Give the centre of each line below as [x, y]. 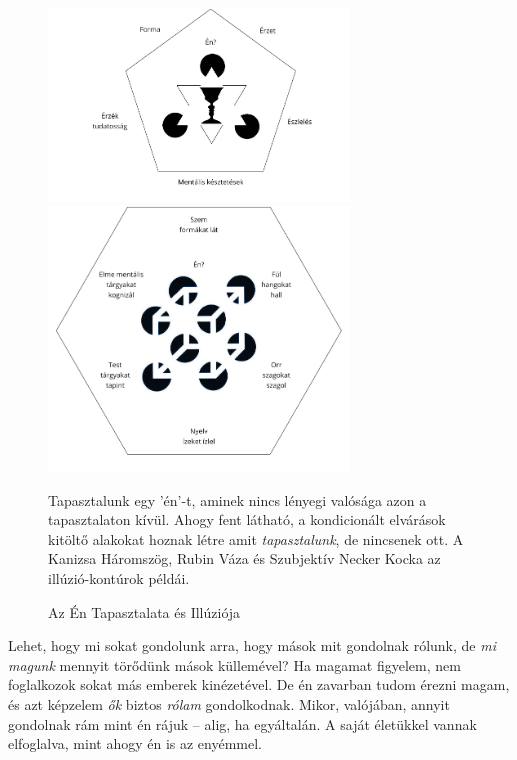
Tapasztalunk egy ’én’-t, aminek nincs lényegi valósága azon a [237, 499]
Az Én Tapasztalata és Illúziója [144, 611]
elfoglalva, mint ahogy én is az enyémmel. [135, 743]
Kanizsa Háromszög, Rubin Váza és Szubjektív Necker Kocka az [244, 558]
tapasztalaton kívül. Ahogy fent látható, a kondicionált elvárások [247, 519]
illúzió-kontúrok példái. [119, 578]
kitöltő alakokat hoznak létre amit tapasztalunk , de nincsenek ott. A [256, 538]
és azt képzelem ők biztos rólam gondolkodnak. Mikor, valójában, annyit [229, 703]
